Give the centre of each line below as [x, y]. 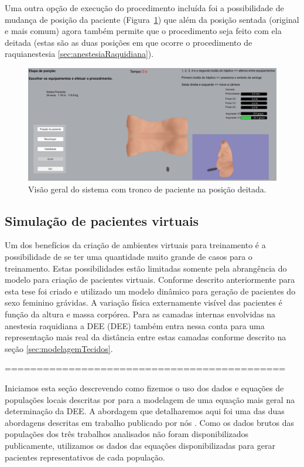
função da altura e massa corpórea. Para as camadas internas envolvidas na [140, 314]
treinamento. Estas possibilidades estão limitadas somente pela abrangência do [146, 268]
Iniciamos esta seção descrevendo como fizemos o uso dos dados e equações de [144, 388]
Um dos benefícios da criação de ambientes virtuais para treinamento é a [135, 245]
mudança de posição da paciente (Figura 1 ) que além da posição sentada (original [152, 19]
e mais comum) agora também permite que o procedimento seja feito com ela [143, 31]
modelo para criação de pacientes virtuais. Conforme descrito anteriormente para [150, 280]
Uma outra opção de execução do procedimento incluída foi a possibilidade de [144, 8]
